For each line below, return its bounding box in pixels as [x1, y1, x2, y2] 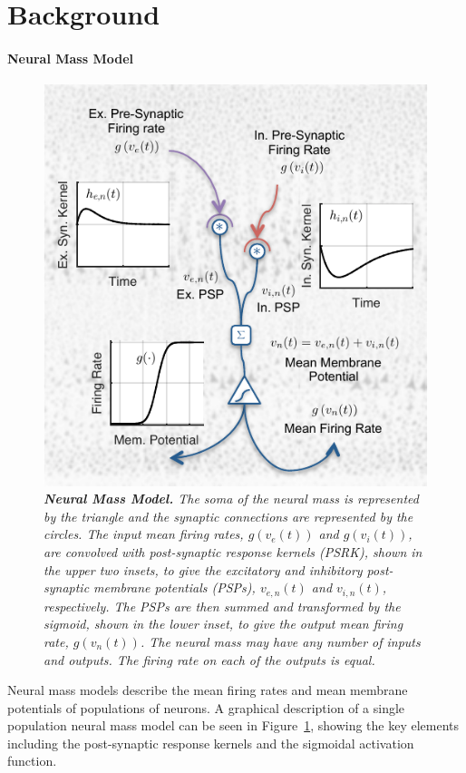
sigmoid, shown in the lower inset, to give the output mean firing [44, 614, 403, 633]
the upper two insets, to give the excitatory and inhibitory [44, 560, 363, 579]
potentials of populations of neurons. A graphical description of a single [7, 698, 405, 717]
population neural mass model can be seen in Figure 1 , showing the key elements [7, 716, 460, 735]
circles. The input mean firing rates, [44, 524, 244, 543]
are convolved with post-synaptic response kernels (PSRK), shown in [44, 543, 422, 562]
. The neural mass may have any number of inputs [140, 631, 421, 651]
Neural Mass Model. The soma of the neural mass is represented [44, 489, 419, 508]
